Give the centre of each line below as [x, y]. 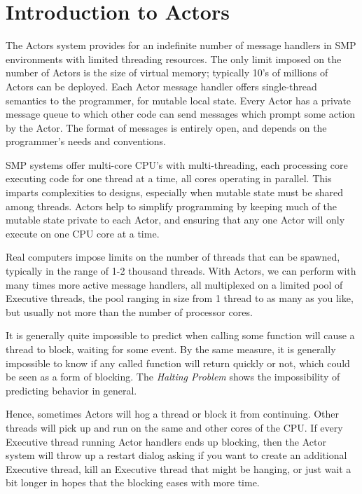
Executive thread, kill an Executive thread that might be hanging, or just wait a [179, 468]
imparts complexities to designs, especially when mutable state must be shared [175, 192]
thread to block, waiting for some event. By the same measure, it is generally [171, 349]
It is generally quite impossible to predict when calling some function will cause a [180, 335]
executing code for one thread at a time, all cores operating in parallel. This [169, 178]
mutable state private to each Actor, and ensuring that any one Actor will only [175, 220]
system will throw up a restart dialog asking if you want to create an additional [176, 455]
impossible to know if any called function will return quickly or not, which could [178, 363]
